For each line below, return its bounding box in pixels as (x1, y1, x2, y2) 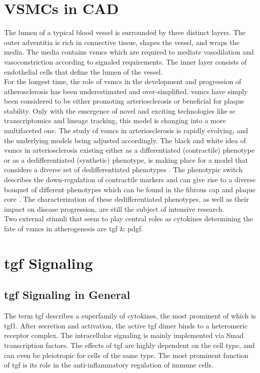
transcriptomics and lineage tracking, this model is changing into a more (4, 115, 226, 126)
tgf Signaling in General (4, 287, 130, 302)
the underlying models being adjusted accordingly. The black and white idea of (4, 135, 246, 145)
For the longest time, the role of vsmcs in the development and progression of (4, 76, 241, 87)
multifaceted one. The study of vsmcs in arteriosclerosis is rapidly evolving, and (4, 125, 248, 136)
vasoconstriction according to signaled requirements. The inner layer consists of (4, 56, 247, 67)
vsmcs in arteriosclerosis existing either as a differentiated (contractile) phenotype (4, 145, 254, 155)
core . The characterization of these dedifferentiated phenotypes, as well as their (4, 194, 249, 204)
